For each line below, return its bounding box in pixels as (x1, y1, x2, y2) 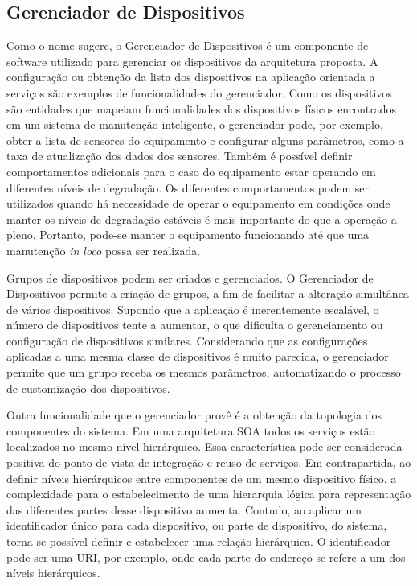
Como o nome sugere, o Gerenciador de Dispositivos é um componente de (6, 37, 369, 54)
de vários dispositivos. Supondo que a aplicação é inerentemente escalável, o (6, 300, 379, 317)
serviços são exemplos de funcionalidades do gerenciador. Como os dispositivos (6, 84, 392, 101)
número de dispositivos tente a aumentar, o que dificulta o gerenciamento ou (6, 316, 383, 333)
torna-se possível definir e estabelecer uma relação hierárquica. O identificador (6, 533, 391, 550)
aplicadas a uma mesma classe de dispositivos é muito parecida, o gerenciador (6, 348, 389, 365)
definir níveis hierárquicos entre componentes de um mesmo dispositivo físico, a (6, 469, 397, 486)
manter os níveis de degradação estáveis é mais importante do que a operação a (6, 210, 397, 227)
